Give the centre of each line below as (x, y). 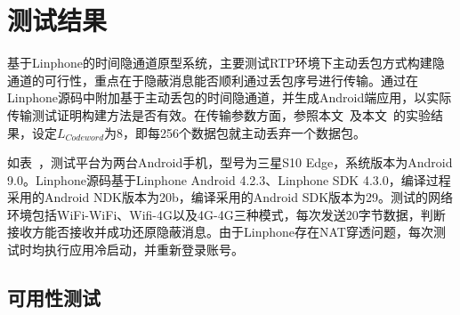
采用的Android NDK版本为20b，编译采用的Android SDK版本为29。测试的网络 (230, 197)
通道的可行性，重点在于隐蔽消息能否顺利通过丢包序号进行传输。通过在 (213, 80)
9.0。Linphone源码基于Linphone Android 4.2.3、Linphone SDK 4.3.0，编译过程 (229, 179)
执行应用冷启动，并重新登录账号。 (144, 250)
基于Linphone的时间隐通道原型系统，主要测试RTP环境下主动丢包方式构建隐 (226, 63)
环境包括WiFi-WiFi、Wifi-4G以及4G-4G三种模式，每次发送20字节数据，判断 (226, 214)
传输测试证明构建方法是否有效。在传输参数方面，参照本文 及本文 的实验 (219, 114)
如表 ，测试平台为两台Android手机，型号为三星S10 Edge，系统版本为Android (230, 162)
